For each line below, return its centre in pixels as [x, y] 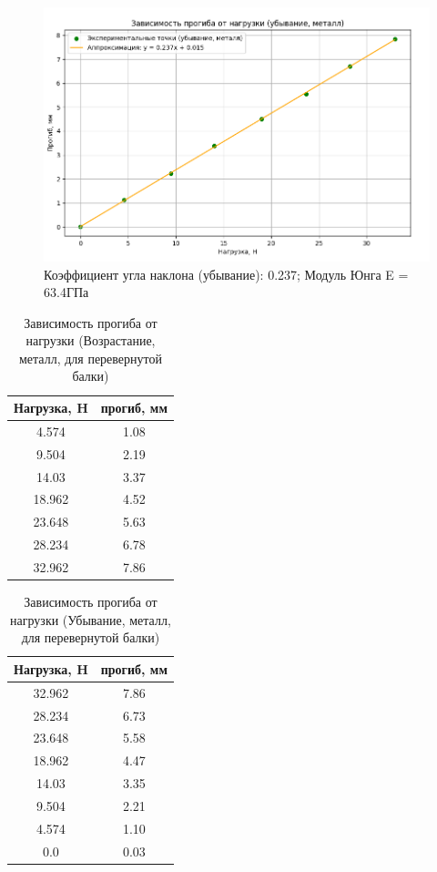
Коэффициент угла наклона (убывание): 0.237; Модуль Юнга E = [226, 274]
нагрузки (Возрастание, [91, 340]
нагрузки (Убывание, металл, [91, 619]
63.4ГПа [66, 292]
